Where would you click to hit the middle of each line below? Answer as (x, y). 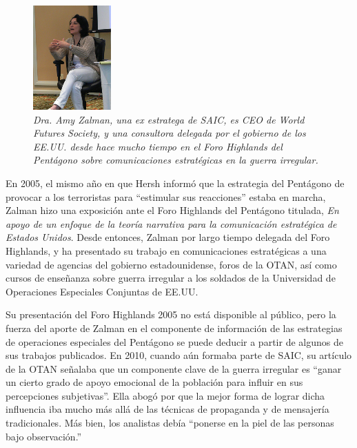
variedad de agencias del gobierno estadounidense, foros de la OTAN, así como (171, 264)
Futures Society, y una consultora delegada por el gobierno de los (170, 133)
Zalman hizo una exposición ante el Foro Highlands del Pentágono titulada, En (172, 210)
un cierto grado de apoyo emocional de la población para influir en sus (154, 382)
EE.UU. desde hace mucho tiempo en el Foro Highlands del (158, 146)
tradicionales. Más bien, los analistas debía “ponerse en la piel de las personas (170, 423)
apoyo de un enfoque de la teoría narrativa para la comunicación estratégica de (171, 223)
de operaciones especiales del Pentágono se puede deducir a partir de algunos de (174, 341)
